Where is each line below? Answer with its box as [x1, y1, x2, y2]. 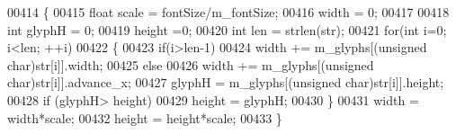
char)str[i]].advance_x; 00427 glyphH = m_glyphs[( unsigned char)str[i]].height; [7, 73, 444, 92]
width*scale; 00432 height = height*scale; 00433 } [7, 108, 282, 127]
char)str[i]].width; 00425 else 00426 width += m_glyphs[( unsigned [7, 55, 374, 74]
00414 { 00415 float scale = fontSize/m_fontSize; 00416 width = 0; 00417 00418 [7, 3, 450, 21]
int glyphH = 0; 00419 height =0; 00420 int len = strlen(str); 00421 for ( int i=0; [7, 20, 447, 39]
